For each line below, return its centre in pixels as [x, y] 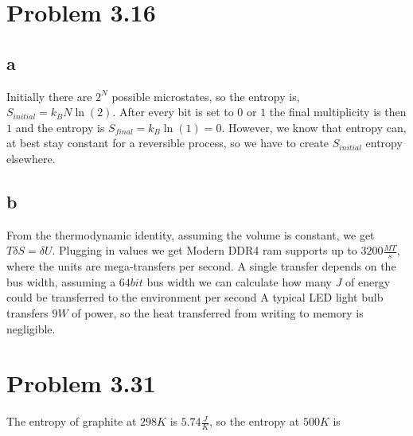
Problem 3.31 [81, 383]
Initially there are [49, 96]
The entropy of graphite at [72, 421]
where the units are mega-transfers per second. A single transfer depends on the [201, 266]
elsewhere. [31, 158]
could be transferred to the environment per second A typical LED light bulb [195, 297]
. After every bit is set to [173, 112]
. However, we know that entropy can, [314, 127]
